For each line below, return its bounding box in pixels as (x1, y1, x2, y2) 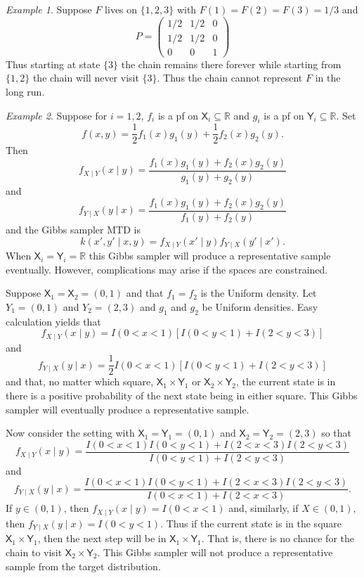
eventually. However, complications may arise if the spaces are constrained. (6, 262, 328, 276)
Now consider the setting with (6, 425, 135, 440)
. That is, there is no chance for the (201, 531, 354, 546)
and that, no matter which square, (6, 374, 154, 389)
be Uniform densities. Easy (202, 299, 318, 314)
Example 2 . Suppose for (6, 108, 108, 122)
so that (321, 425, 351, 440)
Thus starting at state (6, 56, 100, 71)
